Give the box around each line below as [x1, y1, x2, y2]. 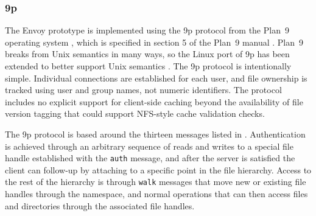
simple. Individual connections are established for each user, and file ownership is [5, 71, 307, 84]
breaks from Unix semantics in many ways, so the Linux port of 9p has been [5, 47, 290, 60]
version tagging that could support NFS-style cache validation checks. [5, 107, 265, 120]
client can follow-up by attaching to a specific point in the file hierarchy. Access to [5, 163, 312, 176]
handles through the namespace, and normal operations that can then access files [5, 187, 308, 200]
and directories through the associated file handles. [5, 199, 195, 212]
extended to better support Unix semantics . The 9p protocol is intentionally [5, 60, 292, 72]
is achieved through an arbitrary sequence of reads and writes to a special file [5, 139, 293, 152]
